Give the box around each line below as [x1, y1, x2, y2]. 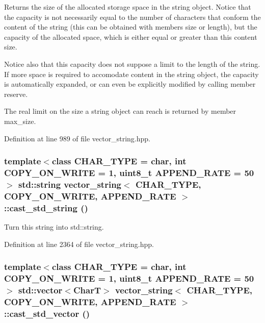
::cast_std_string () [4, 201, 88, 214]
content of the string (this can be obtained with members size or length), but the [4, 21, 257, 32]
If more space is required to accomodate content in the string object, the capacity [4, 68, 259, 79]
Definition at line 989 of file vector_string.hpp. [4, 133, 150, 143]
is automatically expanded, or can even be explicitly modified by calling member [4, 79, 256, 89]
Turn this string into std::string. [4, 221, 104, 232]
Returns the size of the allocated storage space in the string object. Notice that [4, 2, 251, 12]
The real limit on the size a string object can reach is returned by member [4, 106, 236, 116]
